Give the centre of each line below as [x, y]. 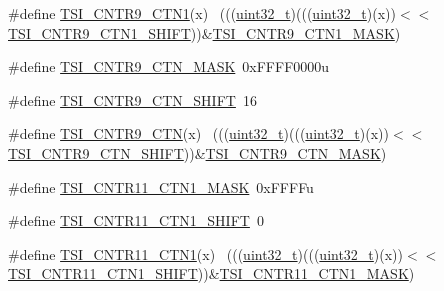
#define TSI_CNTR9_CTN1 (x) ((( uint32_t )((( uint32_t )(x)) [202, 13]
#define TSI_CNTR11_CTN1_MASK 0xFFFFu [161, 186]
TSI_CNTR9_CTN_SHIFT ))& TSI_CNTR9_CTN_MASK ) [197, 152]
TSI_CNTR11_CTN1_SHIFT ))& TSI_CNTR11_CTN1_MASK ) [211, 273]
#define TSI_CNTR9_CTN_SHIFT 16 [132, 99]
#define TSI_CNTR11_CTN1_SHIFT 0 [136, 220]
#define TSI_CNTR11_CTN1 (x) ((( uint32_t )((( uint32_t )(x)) [206, 253]
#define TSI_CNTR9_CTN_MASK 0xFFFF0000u [169, 66]
